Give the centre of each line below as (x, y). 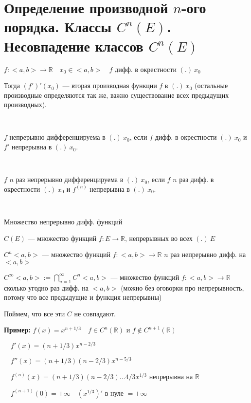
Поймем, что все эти (35, 313)
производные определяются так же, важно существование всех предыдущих (117, 95)
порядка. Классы (58, 27)
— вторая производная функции (110, 85)
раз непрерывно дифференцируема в (70, 179)
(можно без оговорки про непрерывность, (182, 287)
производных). (25, 104)
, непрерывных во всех (159, 238)
